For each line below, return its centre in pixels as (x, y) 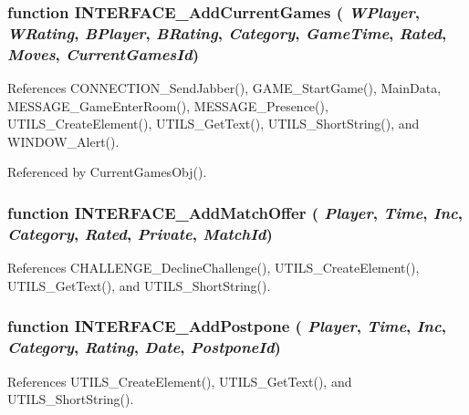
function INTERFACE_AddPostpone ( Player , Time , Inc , (227, 326)
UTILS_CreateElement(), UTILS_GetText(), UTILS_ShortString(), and (214, 124)
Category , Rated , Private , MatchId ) (140, 233)
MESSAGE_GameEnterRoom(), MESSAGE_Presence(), (168, 105)
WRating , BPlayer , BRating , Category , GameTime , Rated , (227, 32)
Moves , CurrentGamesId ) (104, 53)
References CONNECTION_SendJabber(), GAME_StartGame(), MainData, (224, 88)
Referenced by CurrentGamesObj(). (107, 172)
